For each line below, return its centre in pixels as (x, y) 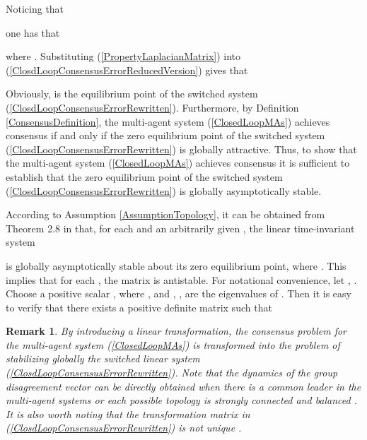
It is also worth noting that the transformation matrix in (128, 414)
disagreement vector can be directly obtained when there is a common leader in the (183, 386)
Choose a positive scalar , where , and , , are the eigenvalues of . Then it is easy (179, 293)
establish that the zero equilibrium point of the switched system (144, 176)
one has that (33, 32)
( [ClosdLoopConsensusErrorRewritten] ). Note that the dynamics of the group (172, 373)
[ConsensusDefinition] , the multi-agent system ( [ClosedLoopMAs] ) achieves (168, 121)
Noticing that (35, 8)
